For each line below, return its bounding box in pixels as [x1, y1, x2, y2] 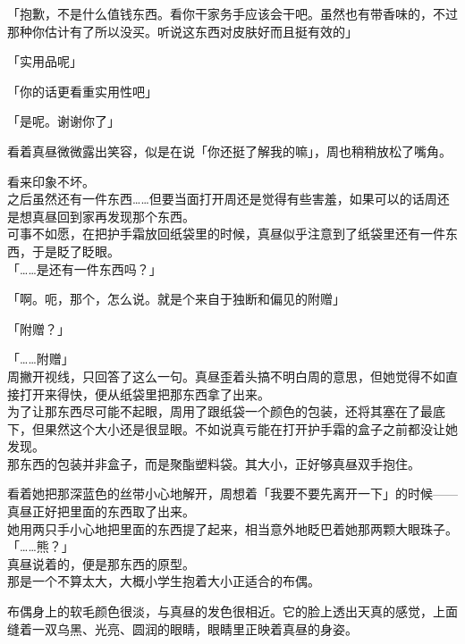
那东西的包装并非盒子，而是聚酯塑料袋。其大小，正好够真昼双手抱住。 [7, 454, 420, 473]
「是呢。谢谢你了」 [7, 112, 120, 130]
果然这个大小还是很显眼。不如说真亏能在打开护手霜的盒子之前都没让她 [44, 419, 458, 438]
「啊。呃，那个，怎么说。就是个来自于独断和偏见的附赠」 [7, 289, 345, 308]
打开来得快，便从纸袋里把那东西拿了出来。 [19, 384, 270, 403]
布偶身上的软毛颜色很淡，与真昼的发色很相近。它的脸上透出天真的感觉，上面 [7, 602, 458, 621]
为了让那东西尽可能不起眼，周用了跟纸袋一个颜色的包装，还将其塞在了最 [7, 402, 433, 421]
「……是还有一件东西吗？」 [7, 259, 162, 278]
